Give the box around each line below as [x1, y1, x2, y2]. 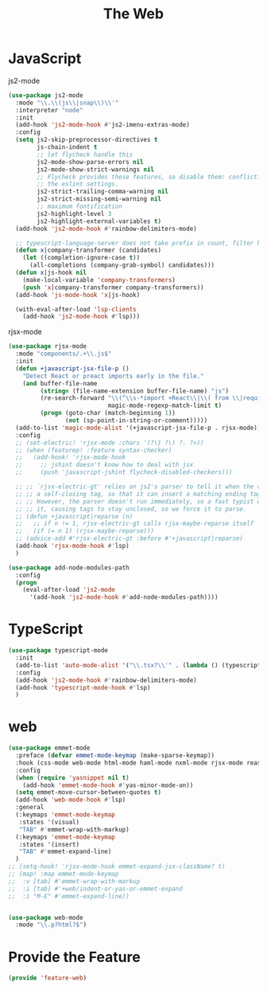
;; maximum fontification [37, 202, 123, 211]
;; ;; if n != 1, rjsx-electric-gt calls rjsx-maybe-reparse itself [15, 519, 254, 528]
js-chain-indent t [37, 143, 98, 151]
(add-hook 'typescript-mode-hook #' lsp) [15, 683, 151, 691]
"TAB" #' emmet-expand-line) [18, 847, 112, 856]
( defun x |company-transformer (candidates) [15, 246, 161, 255]
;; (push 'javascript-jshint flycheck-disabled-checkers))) [15, 468, 233, 476]
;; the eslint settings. [37, 180, 119, 188]
